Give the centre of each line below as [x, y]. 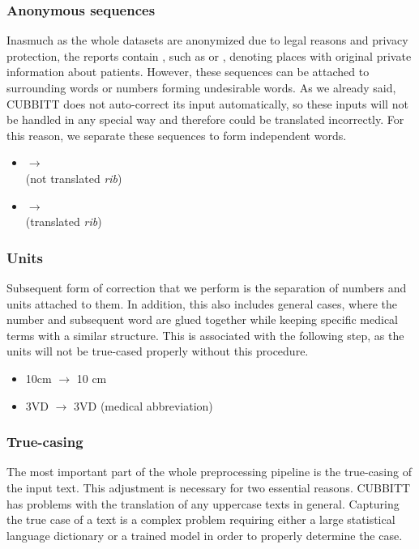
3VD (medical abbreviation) [143, 405]
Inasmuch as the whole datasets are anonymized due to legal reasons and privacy [207, 40]
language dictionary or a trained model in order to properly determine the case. [205, 535]
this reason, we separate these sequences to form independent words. [177, 135]
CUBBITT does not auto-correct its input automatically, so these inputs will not [207, 103]
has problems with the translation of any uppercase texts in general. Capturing [203, 503]
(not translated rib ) [74, 178]
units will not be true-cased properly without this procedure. [158, 351]
